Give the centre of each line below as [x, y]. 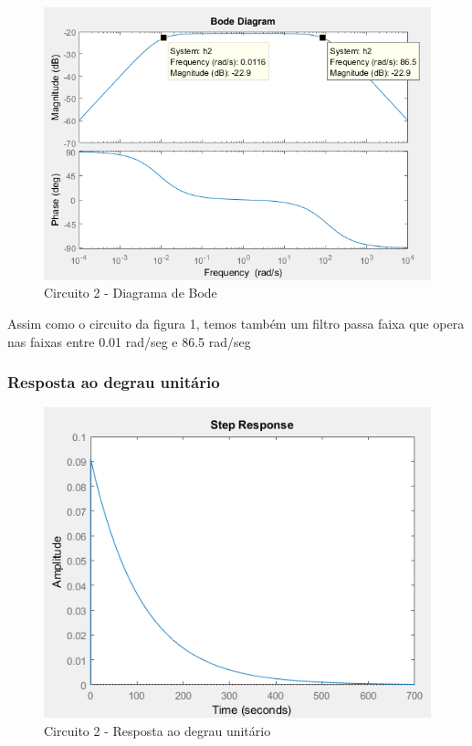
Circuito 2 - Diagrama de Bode [131, 293]
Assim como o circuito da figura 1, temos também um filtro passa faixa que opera [236, 323]
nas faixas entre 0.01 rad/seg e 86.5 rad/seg [129, 341]
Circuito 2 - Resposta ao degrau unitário [157, 730]
